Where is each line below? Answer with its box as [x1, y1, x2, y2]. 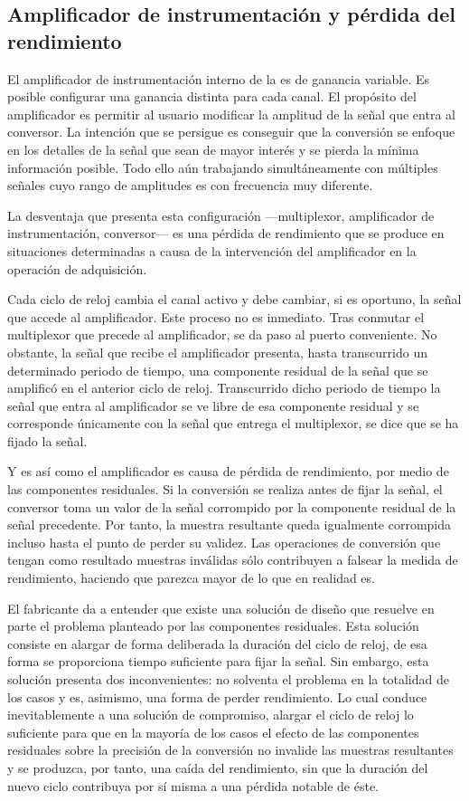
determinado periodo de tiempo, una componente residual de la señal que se [7, 360, 428, 379]
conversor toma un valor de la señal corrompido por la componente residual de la [7, 497, 456, 516]
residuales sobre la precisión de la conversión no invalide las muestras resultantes [7, 740, 454, 759]
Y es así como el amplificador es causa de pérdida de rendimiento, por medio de [7, 462, 449, 481]
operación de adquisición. [7, 259, 147, 278]
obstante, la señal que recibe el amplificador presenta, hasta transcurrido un [7, 342, 427, 361]
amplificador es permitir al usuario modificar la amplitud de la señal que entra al [7, 104, 455, 123]
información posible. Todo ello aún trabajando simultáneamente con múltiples [7, 157, 438, 176]
